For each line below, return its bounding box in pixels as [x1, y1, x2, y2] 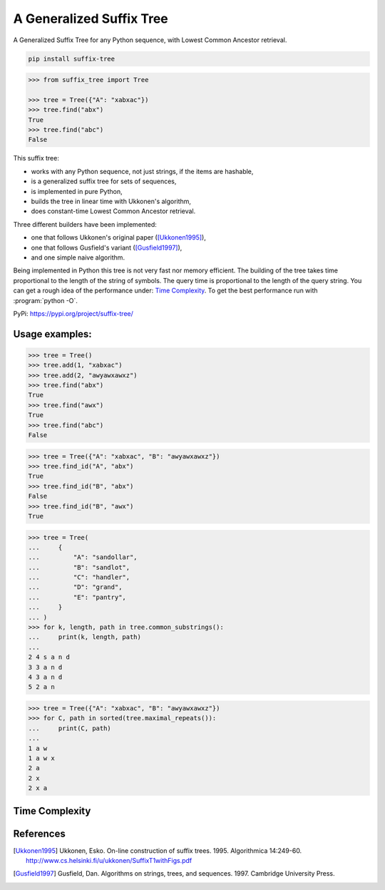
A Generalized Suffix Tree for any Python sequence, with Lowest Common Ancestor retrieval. [13, 36, 287, 44]
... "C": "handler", [28, 573, 130, 581]
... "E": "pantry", [28, 593, 126, 601]
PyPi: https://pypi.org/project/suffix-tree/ [13, 309, 133, 317]
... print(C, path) [28, 724, 112, 732]
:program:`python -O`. [13, 296, 78, 305]
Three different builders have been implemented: [13, 220, 157, 228]
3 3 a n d [28, 663, 63, 671]
